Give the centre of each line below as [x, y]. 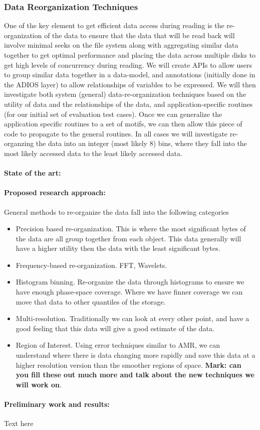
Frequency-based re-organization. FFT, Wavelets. [91, 265]
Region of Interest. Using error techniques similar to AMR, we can [118, 345]
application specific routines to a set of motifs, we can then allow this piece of [123, 124]
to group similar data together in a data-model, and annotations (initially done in [130, 75]
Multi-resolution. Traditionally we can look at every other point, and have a [133, 318]
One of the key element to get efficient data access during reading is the [114, 25]
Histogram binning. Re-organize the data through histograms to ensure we [130, 282]
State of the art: [33, 173]
